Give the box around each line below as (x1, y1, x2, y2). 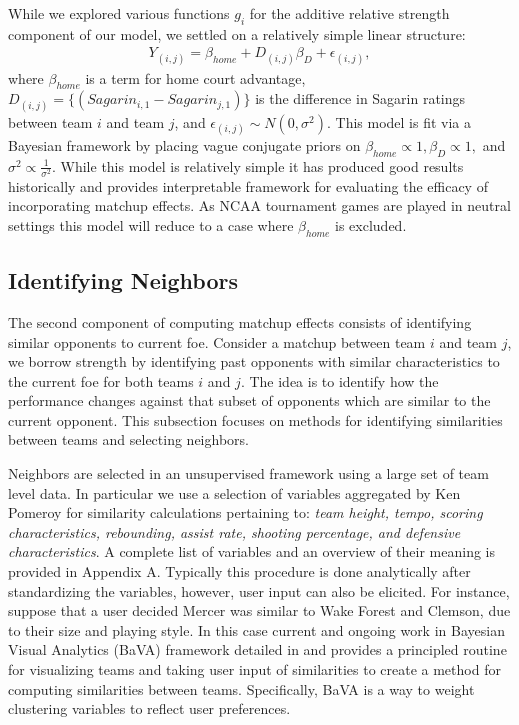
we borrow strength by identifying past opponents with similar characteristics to (8, 351, 500, 372)
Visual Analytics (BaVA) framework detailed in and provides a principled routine (8, 639, 507, 660)
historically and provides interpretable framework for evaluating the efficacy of (8, 175, 488, 196)
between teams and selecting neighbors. (8, 429, 249, 450)
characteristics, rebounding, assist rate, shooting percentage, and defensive (8, 521, 461, 542)
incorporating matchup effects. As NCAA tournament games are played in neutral (8, 195, 511, 216)
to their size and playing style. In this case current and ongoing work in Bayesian (8, 619, 505, 640)
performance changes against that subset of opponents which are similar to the (8, 390, 491, 411)
